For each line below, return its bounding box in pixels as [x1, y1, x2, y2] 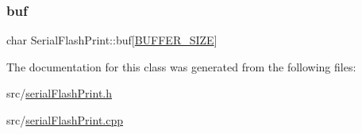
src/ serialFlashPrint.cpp [6, 112, 123, 128]
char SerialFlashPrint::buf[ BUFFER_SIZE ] [6, 32, 218, 48]
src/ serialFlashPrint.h [6, 85, 112, 101]
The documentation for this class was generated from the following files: [6, 58, 356, 75]
